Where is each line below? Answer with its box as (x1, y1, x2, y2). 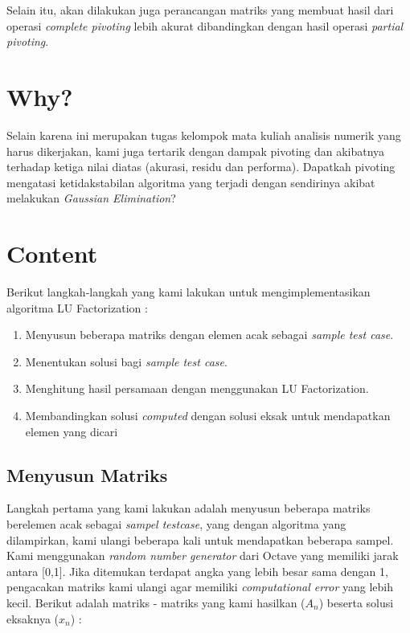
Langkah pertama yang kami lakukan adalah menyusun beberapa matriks (6, 500, 371, 517)
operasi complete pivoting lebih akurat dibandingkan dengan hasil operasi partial (6, 17, 404, 34)
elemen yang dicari (25, 423, 118, 439)
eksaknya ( (6, 610, 59, 627)
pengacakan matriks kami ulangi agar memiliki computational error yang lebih (6, 578, 394, 595)
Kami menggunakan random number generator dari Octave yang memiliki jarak (6, 547, 399, 564)
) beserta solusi (318, 594, 394, 611)
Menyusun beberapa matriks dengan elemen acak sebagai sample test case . (25, 326, 394, 343)
